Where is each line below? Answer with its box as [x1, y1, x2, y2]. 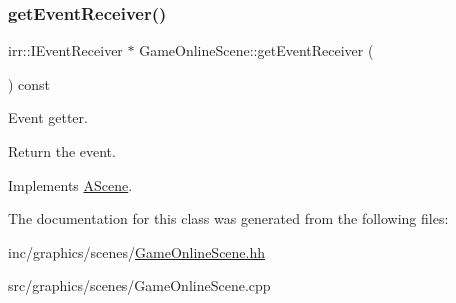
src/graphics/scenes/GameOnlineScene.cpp [8, 275, 271, 296]
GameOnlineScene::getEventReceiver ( [139, 40, 374, 61]
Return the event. [8, 141, 116, 161]
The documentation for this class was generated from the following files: [8, 208, 449, 229]
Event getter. [8, 107, 88, 128]
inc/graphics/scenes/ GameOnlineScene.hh [8, 241, 266, 262]
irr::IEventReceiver [8, 40, 123, 61]
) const [8, 73, 51, 94]
